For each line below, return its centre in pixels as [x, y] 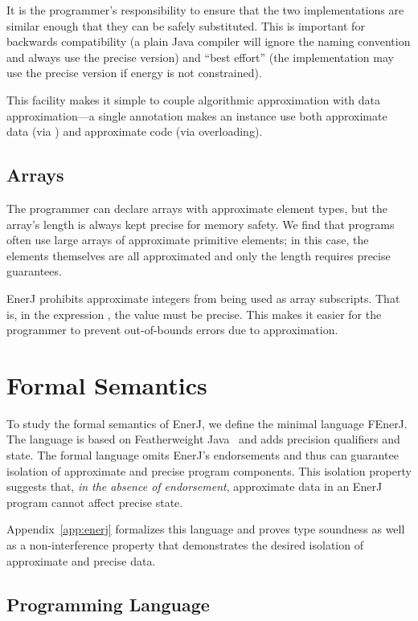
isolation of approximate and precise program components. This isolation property [209, 470]
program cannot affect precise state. [95, 502]
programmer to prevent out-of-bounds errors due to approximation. [172, 330]
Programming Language [108, 604]
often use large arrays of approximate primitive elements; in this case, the [188, 240]
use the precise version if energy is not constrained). [134, 73]
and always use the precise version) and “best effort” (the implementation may [200, 57]
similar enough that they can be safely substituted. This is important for [186, 25]
